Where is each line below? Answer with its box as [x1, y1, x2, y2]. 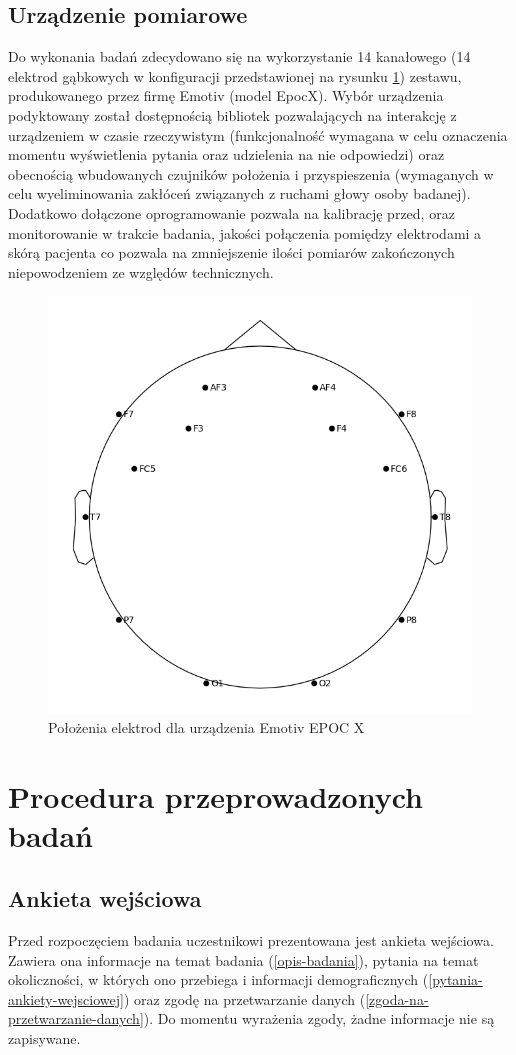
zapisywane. [8, 1028, 81, 1049]
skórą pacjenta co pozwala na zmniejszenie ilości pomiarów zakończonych [8, 242, 455, 263]
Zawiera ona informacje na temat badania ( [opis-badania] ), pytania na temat [8, 949, 479, 970]
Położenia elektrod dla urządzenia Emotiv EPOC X [48, 716, 365, 737]
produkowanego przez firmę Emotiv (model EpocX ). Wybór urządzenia [8, 85, 444, 106]
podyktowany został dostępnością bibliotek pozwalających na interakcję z [8, 104, 457, 125]
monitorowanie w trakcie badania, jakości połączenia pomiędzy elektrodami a [8, 222, 482, 243]
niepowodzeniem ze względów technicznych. [8, 261, 274, 282]
